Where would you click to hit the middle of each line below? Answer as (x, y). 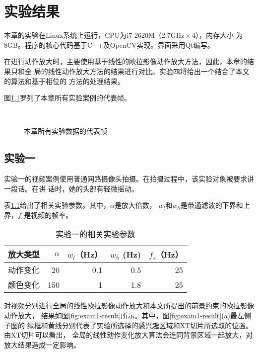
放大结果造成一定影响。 (42, 344)
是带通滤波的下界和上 (215, 205)
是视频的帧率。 (48, 215)
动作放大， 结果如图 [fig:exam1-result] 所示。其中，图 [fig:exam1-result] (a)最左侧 (128, 315)
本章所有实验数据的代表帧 (65, 131)
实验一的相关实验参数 (96, 234)
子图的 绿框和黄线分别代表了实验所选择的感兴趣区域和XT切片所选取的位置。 (129, 325)
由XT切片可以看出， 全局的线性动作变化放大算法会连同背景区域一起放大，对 (129, 335)
